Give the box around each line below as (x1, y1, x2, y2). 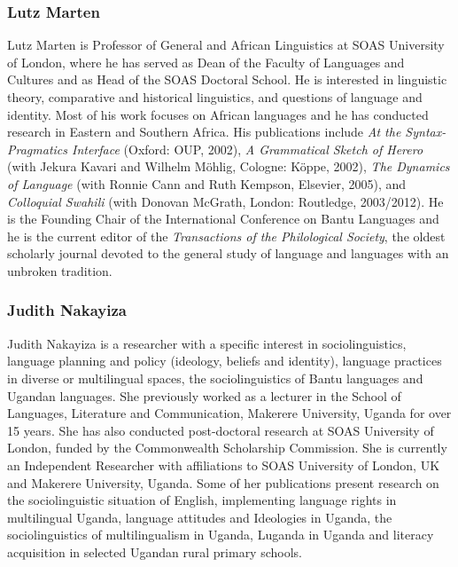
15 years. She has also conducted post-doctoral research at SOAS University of (7, 421, 434, 439)
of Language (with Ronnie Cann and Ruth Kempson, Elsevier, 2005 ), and (7, 174, 407, 193)
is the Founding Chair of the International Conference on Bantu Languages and (7, 209, 439, 228)
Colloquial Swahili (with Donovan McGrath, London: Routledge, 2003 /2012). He (7, 192, 444, 210)
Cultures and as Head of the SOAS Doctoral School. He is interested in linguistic (7, 70, 447, 89)
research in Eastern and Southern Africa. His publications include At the (7, 122, 401, 141)
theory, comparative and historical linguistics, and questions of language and (7, 88, 423, 106)
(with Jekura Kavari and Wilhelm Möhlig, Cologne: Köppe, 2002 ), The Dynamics (7, 157, 450, 176)
